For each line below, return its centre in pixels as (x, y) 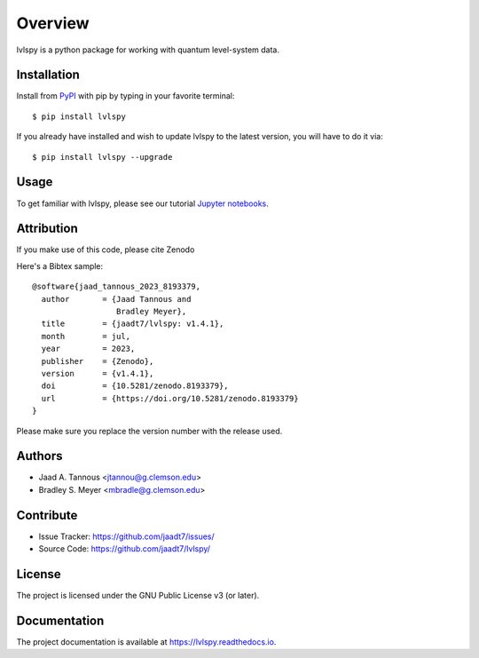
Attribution (47, 229)
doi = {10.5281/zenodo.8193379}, (135, 386)
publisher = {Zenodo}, (98, 361)
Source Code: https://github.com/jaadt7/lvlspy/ (125, 549)
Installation (48, 75)
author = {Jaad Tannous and (116, 299)
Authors (39, 456)
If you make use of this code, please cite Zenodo (106, 250)
